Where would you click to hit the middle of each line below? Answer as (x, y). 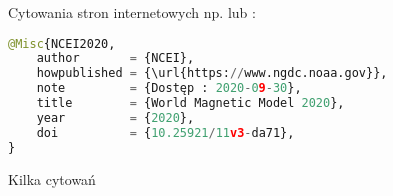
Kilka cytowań (52, 178)
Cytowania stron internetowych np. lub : (132, 12)
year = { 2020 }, (115, 117)
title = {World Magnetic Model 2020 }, (190, 103)
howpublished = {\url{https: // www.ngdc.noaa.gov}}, (212, 73)
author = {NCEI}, (115, 58)
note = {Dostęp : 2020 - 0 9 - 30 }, (169, 88)
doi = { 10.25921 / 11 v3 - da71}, (165, 132)
